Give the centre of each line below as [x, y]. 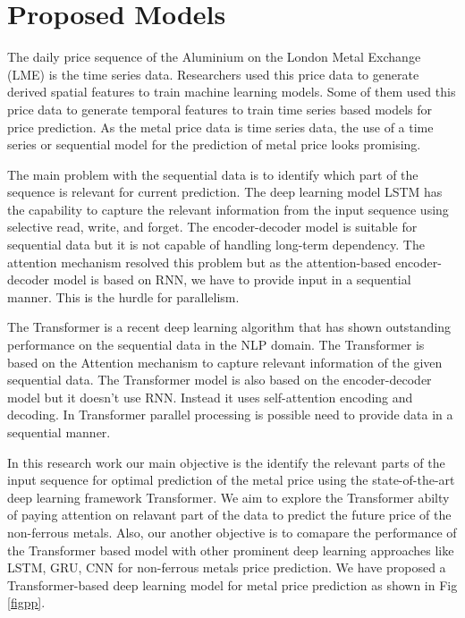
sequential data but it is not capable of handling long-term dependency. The [216, 245]
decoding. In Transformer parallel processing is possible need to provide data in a [230, 415]
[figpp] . [26, 602]
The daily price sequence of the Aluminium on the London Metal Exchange [214, 57]
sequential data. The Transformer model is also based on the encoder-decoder [220, 380]
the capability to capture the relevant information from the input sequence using [228, 209]
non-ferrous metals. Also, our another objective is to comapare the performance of [232, 532]
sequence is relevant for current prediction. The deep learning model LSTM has [225, 192]
